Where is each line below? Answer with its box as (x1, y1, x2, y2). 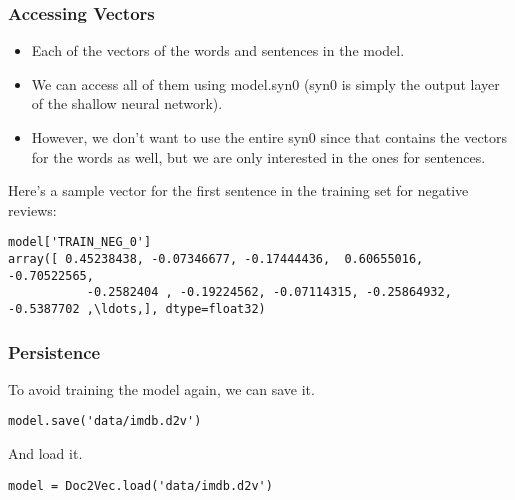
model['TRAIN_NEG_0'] (8, 235, 152, 250)
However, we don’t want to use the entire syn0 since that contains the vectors (31, 127, 508, 147)
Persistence (8, 339, 101, 364)
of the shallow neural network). (31, 93, 223, 114)
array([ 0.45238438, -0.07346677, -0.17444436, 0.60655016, (8, 252, 424, 267)
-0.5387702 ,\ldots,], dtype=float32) (8, 302, 266, 316)
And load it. (8, 443, 83, 464)
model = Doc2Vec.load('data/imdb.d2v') (8, 478, 273, 493)
